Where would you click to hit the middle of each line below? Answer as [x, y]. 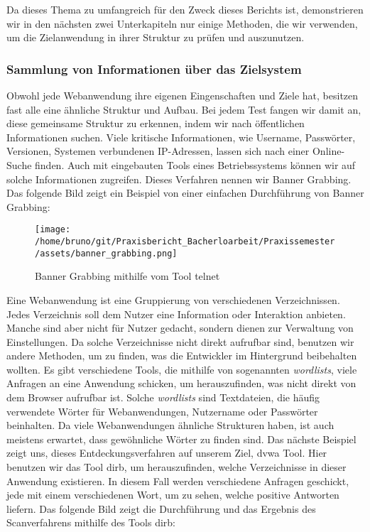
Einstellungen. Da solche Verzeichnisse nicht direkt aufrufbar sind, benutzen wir [180, 341]
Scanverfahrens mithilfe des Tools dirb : [91, 522]
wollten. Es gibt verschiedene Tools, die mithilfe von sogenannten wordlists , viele [182, 369]
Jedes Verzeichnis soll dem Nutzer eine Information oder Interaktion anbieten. [176, 314]
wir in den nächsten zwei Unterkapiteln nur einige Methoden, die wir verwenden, [182, 23]
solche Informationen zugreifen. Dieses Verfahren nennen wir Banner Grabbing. [179, 179]
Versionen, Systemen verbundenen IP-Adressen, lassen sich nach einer [158, 151]
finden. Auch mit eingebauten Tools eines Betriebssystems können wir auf [195, 164]
